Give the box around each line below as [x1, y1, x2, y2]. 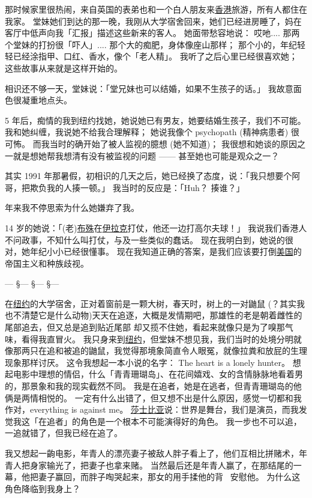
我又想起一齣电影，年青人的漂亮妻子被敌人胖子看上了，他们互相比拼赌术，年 [5, 447, 307, 459]
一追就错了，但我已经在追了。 [5, 427, 122, 439]
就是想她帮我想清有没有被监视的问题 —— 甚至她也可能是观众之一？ [13, 149, 280, 162]
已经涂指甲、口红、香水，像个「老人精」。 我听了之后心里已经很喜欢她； [13, 50, 298, 62]
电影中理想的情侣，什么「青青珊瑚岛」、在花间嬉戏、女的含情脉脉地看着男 [13, 368, 303, 380]
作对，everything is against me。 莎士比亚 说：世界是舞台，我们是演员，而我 [5, 403, 299, 416]
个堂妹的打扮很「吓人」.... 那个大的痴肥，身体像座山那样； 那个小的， [5, 38, 280, 50]
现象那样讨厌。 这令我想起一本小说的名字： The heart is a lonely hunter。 [5, 356, 290, 368]
